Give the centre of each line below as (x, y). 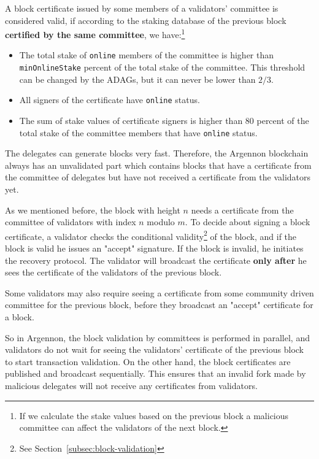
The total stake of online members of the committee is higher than (147, 55)
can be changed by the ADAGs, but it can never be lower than (137, 79)
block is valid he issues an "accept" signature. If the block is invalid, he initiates (154, 248)
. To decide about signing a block (248, 222)
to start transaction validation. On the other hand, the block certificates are (148, 361)
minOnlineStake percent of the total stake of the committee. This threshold (162, 67)
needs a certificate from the (242, 210)
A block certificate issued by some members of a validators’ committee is (142, 8)
